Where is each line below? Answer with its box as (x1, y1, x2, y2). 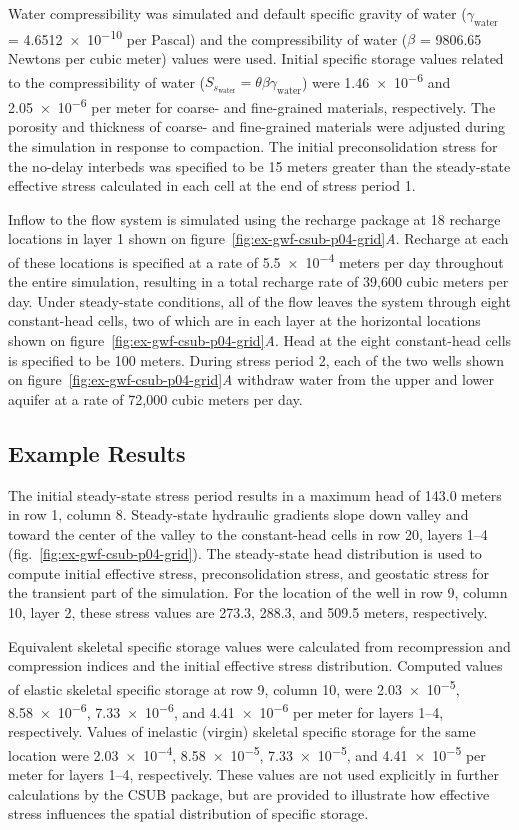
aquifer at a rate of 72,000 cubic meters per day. (8, 388, 303, 409)
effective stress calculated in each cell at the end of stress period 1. (8, 175, 416, 196)
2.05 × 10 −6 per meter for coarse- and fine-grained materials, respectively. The (8, 94, 496, 117)
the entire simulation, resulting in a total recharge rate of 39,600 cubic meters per (8, 271, 509, 292)
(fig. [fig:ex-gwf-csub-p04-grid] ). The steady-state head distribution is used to (8, 543, 482, 564)
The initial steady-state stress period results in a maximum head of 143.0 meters (8, 484, 502, 505)
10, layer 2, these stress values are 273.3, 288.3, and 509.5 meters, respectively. (8, 602, 488, 623)
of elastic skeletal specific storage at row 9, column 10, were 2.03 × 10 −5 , (8, 675, 460, 699)
